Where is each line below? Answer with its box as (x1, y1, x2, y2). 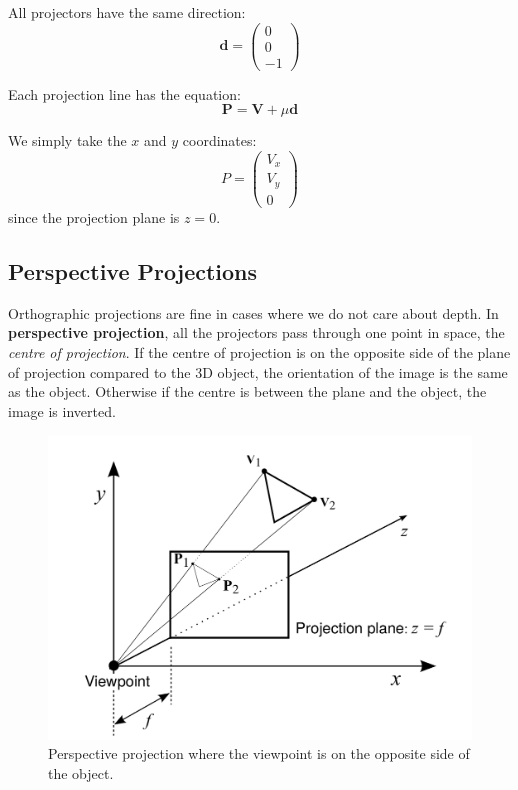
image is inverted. (8, 400, 116, 421)
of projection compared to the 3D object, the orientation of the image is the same (8, 361, 508, 382)
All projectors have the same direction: (8, 2, 246, 22)
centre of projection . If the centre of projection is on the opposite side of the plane (8, 341, 511, 362)
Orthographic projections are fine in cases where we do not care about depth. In (8, 302, 499, 323)
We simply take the (8, 130, 127, 151)
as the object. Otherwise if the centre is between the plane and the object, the (8, 381, 487, 402)
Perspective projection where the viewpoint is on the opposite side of (48, 743, 470, 764)
